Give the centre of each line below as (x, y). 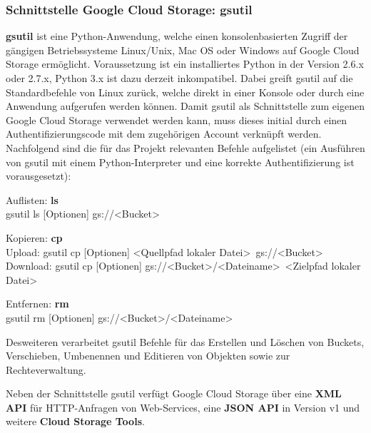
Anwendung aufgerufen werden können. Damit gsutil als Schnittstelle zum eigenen (185, 106)
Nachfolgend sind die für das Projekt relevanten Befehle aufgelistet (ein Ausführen (185, 147)
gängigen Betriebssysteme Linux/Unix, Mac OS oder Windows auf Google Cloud (183, 50)
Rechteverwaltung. (46, 369)
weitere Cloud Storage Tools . (75, 421)
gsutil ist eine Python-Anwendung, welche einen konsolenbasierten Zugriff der (177, 36)
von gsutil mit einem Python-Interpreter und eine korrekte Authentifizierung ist (180, 162)
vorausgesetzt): (39, 176)
